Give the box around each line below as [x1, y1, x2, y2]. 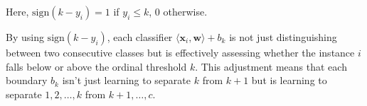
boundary [6, 73, 48, 88]
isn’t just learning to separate [62, 73, 191, 88]
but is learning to [251, 73, 327, 88]
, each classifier [107, 30, 173, 44]
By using [6, 30, 44, 44]
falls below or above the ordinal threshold [6, 59, 187, 73]
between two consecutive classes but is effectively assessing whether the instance [6, 45, 355, 59]
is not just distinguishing [229, 30, 337, 44]
